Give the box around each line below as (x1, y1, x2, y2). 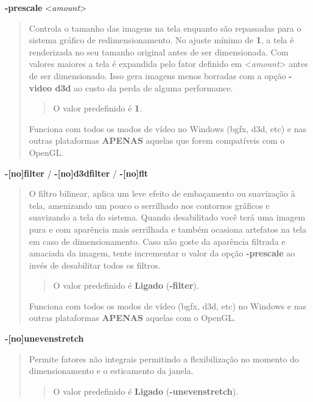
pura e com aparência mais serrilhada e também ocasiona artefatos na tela (29, 222, 307, 235)
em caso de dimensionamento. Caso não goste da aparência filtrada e (29, 234, 286, 247)
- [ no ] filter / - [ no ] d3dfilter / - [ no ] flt (5, 166, 149, 179)
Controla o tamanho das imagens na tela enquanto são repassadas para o (29, 21, 301, 34)
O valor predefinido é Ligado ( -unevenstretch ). (53, 384, 239, 397)
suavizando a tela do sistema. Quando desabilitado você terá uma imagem (29, 211, 306, 224)
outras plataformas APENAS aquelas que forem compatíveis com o (29, 134, 285, 147)
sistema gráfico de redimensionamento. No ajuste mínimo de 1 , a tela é (29, 33, 294, 46)
